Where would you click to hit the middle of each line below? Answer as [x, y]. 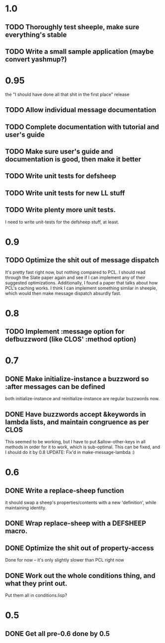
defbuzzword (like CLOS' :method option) [71, 339]
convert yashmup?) [36, 59]
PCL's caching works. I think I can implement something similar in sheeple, [81, 288]
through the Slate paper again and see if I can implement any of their [75, 277]
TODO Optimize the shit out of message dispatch [82, 260]
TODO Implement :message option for [65, 331]
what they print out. [36, 583]
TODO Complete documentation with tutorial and [82, 127]
